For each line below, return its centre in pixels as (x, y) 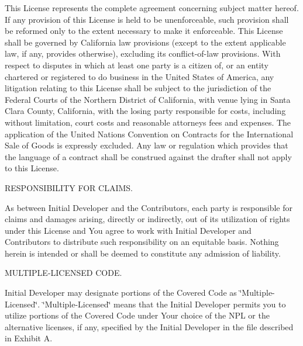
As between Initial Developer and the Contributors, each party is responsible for (149, 207)
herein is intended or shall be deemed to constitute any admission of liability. (143, 253)
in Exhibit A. (29, 338)
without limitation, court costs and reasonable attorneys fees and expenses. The (148, 122)
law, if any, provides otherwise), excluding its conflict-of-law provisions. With (143, 53)
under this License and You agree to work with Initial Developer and (128, 230)
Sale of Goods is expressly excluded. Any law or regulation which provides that (147, 145)
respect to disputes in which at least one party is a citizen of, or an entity (137, 65)
